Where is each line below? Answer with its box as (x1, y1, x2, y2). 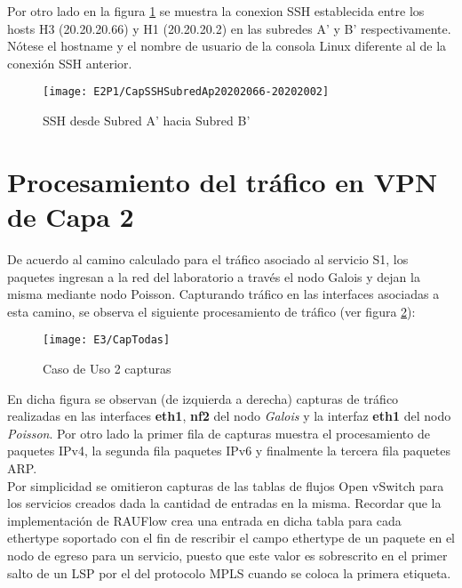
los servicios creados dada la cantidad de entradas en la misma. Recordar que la (7, 494, 442, 512)
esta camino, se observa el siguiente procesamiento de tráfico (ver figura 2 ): (7, 302, 416, 320)
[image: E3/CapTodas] (43, 334, 171, 347)
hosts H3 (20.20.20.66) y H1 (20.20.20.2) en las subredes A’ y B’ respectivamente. (7, 19, 451, 37)
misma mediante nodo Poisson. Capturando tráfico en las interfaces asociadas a (7, 285, 440, 303)
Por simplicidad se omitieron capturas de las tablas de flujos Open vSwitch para (7, 476, 444, 495)
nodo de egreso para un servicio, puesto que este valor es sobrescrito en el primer (7, 545, 448, 564)
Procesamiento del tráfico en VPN (7, 163, 438, 199)
